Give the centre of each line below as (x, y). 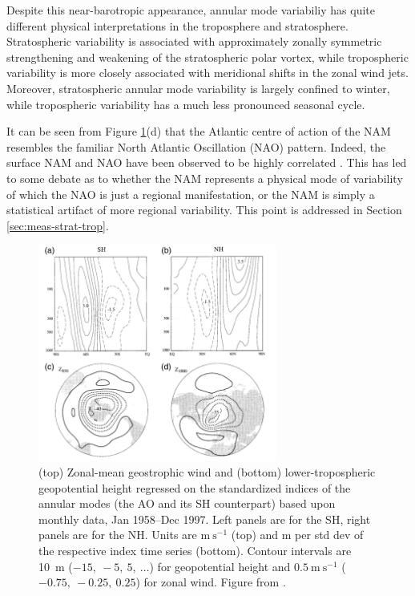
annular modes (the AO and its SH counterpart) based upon (187, 503)
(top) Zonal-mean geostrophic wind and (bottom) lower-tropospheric (207, 472)
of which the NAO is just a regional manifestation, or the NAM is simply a (191, 194)
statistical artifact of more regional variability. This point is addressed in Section (204, 210)
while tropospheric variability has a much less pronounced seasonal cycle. (186, 104)
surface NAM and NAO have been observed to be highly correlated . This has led (207, 162)
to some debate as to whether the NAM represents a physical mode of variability (205, 178)
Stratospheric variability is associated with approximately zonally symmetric (194, 41)
